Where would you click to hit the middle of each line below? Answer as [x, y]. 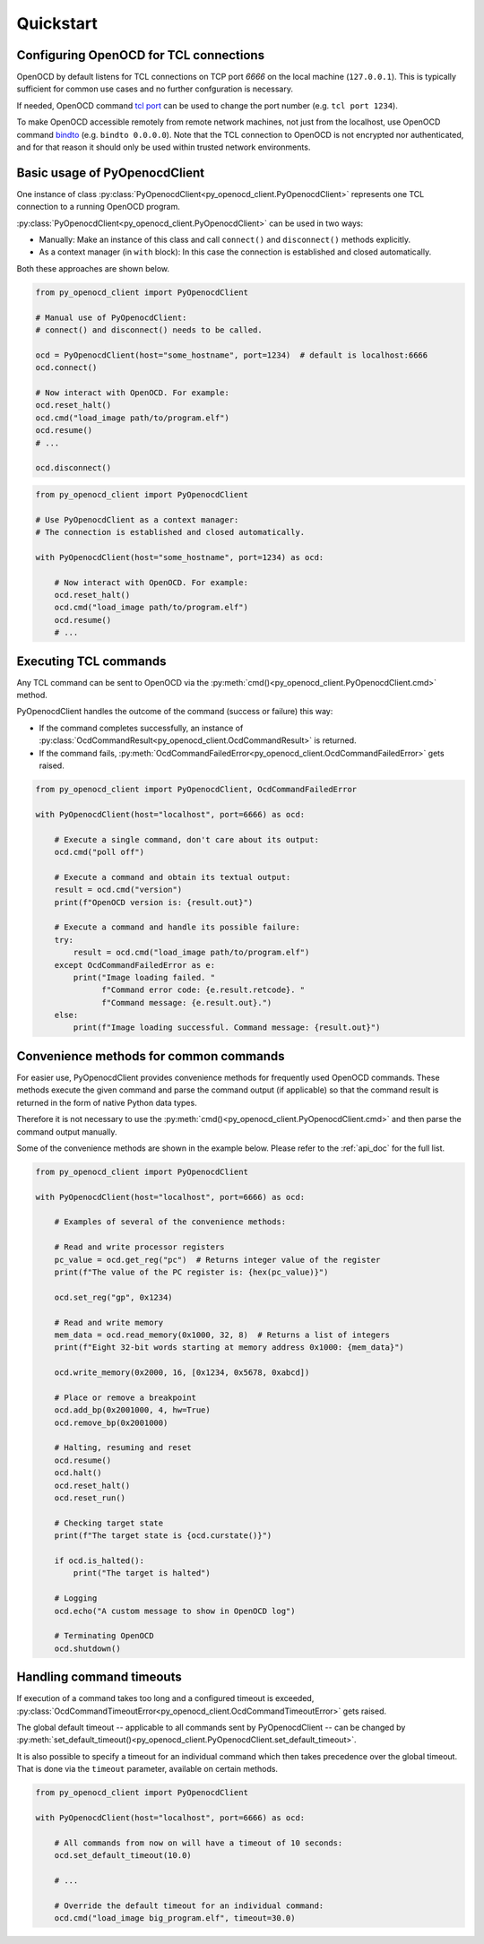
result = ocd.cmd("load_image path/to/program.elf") [191, 953]
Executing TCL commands [91, 661]
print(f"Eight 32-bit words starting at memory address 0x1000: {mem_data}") [229, 1348]
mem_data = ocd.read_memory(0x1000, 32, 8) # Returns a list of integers [222, 1335]
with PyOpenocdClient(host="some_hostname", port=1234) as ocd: [180, 557]
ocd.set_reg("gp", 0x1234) [114, 1297]
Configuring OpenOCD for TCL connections [140, 55]
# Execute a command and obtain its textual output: [173, 877]
